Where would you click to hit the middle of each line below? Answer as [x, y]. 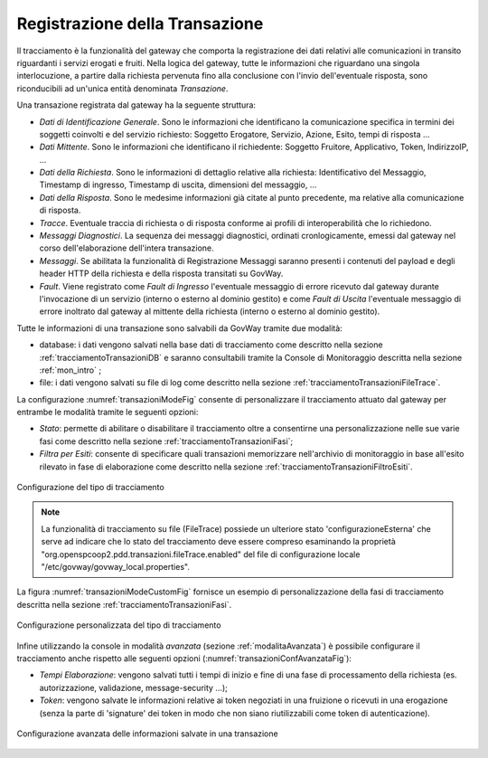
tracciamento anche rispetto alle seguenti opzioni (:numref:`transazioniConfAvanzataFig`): [184, 658]
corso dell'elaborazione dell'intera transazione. [127, 248]
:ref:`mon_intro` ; [70, 370]
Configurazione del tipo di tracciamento [90, 488]
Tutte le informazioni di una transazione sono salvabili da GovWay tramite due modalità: [179, 328]
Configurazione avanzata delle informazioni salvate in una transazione [148, 734]
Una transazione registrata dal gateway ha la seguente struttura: [136, 105]
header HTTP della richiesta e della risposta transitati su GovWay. [161, 274]
